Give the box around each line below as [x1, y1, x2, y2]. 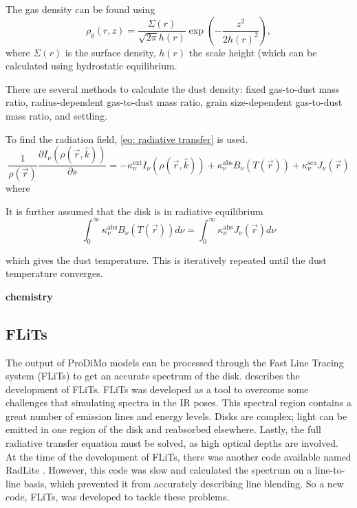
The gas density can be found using [6, 2, 155, 16]
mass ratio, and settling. [6, 108, 108, 122]
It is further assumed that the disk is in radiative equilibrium [6, 203, 263, 218]
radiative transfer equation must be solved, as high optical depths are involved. [6, 436, 338, 450]
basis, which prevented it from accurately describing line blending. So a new [23, 476, 344, 490]
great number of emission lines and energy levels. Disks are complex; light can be [6, 408, 347, 423]
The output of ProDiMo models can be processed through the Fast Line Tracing [6, 355, 344, 369]
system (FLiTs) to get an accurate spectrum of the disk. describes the [6, 368, 300, 383]
